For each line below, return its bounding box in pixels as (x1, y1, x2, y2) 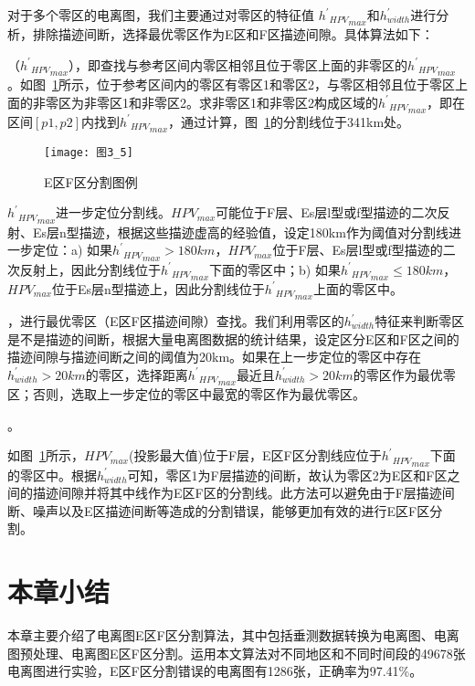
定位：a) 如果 (32, 240, 113, 259)
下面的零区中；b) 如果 (209, 259, 341, 279)
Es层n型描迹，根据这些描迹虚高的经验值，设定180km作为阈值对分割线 (32, 222, 449, 241)
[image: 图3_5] (44, 146, 133, 160)
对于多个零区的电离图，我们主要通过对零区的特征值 (7, 5, 314, 24)
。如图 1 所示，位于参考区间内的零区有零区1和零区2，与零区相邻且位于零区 (7, 75, 455, 94)
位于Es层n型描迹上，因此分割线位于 (52, 279, 265, 298)
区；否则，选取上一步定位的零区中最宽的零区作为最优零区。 (7, 385, 365, 404)
